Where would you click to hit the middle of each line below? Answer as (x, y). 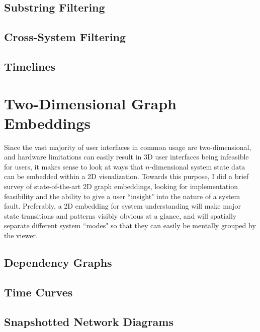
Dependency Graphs (58, 262)
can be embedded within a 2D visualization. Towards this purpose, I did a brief (126, 176)
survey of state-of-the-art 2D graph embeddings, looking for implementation (121, 186)
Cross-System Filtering (65, 37)
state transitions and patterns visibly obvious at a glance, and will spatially (120, 215)
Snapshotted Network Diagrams (89, 321)
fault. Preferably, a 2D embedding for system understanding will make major (123, 206)
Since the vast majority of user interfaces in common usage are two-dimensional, (128, 147)
